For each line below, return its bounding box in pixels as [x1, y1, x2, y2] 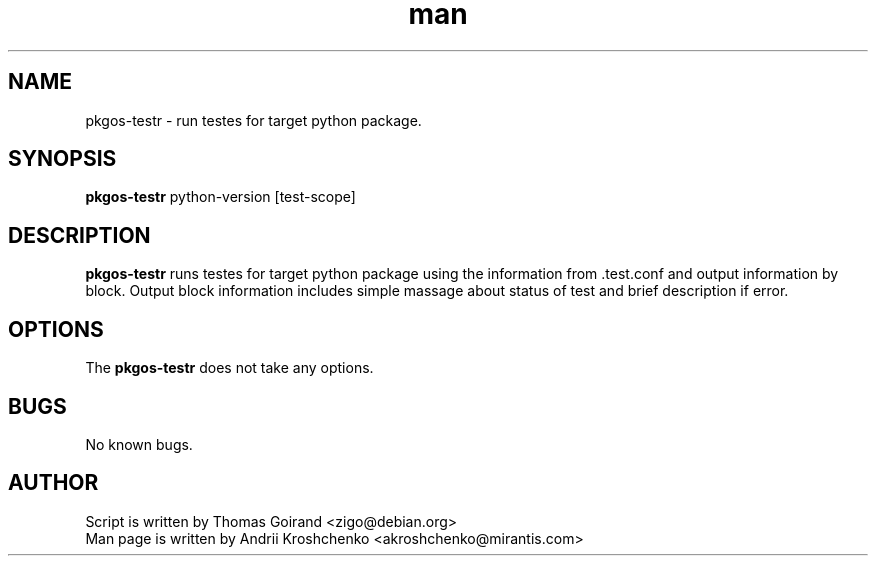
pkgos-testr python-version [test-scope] [85, 188, 356, 206]
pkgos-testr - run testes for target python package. [85, 111, 422, 129]
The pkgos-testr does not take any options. [85, 359, 374, 377]
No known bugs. [85, 435, 193, 453]
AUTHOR [8, 470, 99, 496]
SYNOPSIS [8, 146, 117, 172]
